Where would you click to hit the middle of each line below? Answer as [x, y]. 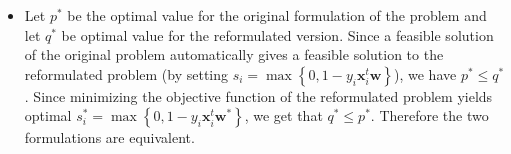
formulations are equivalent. [109, 137]
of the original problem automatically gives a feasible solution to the [234, 54]
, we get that [283, 115]
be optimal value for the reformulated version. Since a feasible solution [277, 34]
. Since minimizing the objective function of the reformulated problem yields [258, 95]
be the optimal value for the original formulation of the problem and [277, 15]
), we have [425, 73]
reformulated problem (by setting [126, 73]
